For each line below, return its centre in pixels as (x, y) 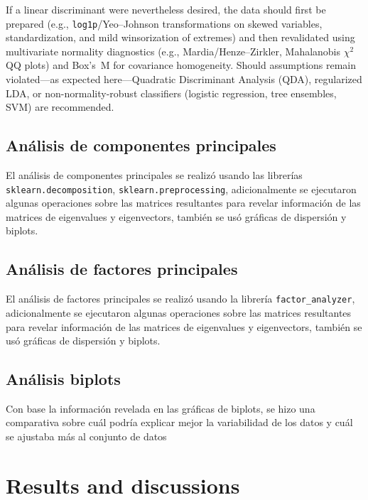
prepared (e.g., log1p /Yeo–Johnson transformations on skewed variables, (164, 23)
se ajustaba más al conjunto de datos (86, 436)
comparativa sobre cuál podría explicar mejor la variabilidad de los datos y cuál (179, 422)
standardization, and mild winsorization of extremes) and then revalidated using (180, 37)
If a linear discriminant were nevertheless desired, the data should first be (166, 9)
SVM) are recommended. (60, 107)
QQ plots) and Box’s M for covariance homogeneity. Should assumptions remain (181, 65)
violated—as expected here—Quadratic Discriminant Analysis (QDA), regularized (184, 79)
